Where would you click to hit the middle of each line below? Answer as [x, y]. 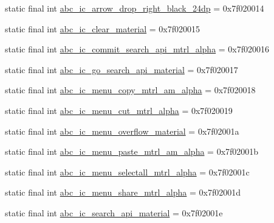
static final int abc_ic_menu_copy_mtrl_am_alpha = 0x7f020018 [130, 90]
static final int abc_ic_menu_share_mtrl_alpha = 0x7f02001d [123, 192]
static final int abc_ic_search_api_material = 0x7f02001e [114, 212]
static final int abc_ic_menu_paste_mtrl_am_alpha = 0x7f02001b [132, 151]
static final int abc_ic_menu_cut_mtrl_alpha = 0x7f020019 [119, 110]
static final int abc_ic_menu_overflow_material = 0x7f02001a [122, 131]
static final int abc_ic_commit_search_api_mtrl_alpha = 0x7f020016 [137, 49]
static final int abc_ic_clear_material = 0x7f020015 [103, 28]
